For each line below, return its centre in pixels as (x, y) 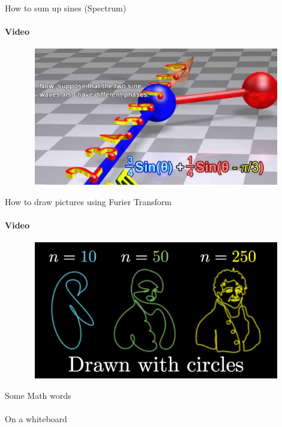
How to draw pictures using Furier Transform (88, 201)
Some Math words (38, 395)
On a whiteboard (36, 418)
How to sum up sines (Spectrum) (66, 8)
